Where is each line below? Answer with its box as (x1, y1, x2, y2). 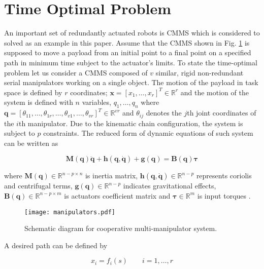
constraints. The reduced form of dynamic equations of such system (43, 128, 253, 138)
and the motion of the (180, 87, 249, 97)
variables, (82, 97, 111, 107)
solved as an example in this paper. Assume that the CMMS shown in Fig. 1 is (4, 37, 250, 48)
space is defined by (4, 87, 62, 97)
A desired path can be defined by (4, 240, 108, 250)
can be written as (4, 137, 58, 148)
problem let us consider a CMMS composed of (4, 67, 148, 78)
